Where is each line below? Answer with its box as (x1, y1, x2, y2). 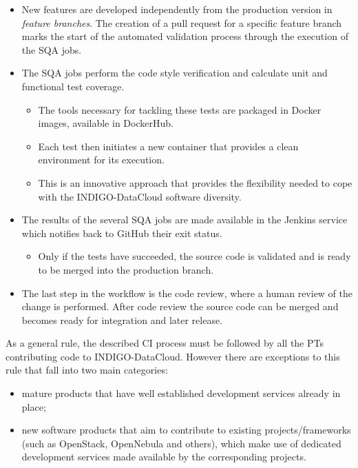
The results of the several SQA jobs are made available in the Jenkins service (21, 212, 348, 227)
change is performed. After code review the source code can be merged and (21, 299, 339, 314)
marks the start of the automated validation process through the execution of (21, 29, 348, 43)
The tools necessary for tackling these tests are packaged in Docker (38, 102, 322, 116)
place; (21, 399, 46, 414)
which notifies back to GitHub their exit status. (21, 225, 222, 240)
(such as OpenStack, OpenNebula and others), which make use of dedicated (21, 436, 341, 450)
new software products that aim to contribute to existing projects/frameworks (21, 423, 351, 437)
